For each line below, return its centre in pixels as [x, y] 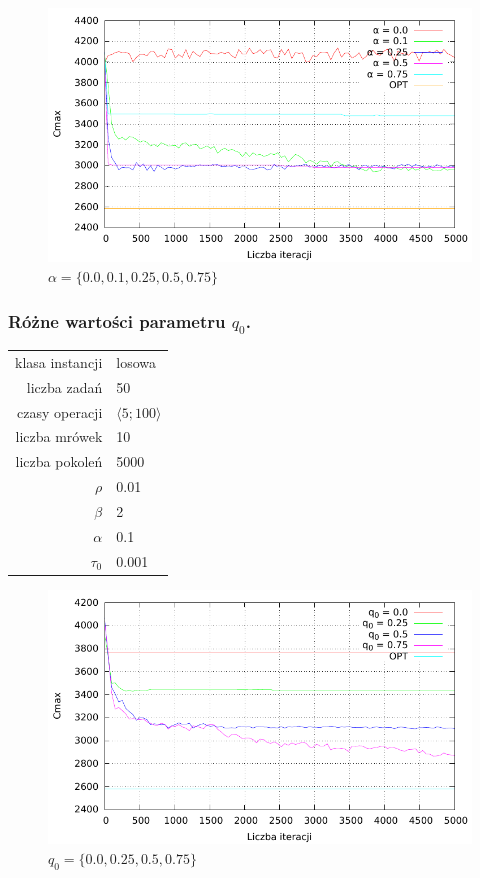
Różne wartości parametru [117, 320]
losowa [136, 361]
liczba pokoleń [59, 461]
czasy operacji [60, 411]
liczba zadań [64, 386]
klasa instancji [59, 361]
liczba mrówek [59, 436]
